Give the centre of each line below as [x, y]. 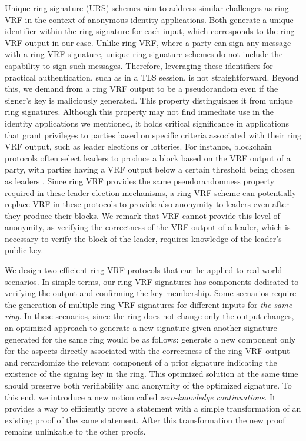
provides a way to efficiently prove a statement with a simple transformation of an [153, 408]
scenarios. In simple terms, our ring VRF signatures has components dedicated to [152, 281]
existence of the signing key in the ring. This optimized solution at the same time [152, 374]
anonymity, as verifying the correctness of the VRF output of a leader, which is [148, 227]
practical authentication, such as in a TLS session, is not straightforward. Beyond [152, 77]
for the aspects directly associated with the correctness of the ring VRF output [147, 351]
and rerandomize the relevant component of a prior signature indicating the [141, 362]
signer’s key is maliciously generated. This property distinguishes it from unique [149, 100]
